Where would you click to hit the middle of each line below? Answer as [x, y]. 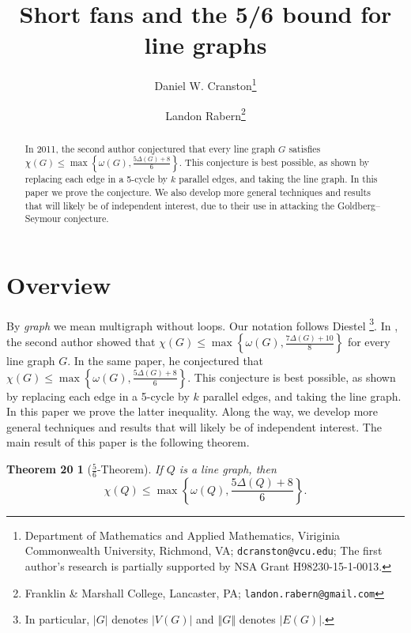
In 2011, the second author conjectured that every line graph [150, 148]
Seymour [43, 219]
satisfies [305, 148]
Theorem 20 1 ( [49, 469]
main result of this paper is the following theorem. [128, 442]
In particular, [57, 619]
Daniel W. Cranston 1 [205, 84]
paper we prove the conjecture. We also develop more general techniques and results [198, 192]
